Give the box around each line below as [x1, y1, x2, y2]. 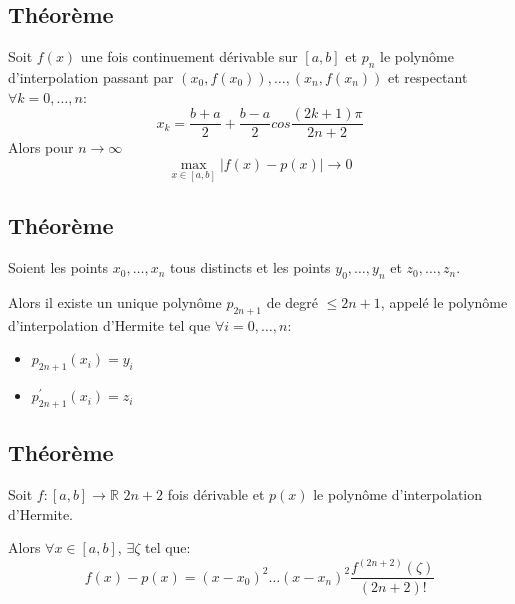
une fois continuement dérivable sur [80, 46, 298, 67]
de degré [266, 292, 318, 313]
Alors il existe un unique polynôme [8, 292, 222, 313]
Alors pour [8, 137, 74, 158]
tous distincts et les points [170, 257, 331, 278]
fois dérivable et [167, 484, 265, 505]
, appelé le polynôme [380, 292, 508, 313]
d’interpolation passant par [8, 67, 174, 87]
